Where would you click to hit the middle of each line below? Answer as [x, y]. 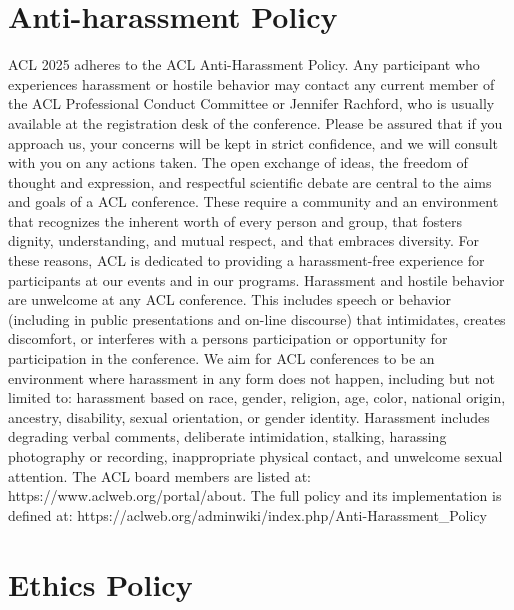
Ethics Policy [100, 583]
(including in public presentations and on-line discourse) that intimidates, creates [257, 318]
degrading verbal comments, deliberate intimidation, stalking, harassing [227, 436]
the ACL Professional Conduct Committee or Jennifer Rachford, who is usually [251, 103]
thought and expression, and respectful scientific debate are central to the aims [250, 181]
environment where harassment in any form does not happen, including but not [251, 377]
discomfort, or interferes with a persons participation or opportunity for [228, 338]
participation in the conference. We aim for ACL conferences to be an [221, 358]
